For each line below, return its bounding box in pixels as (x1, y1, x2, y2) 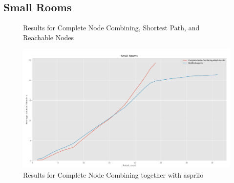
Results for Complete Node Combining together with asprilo (23, 170, 204, 180)
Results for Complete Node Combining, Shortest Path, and (23, 23, 200, 33)
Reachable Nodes (23, 32, 74, 42)
